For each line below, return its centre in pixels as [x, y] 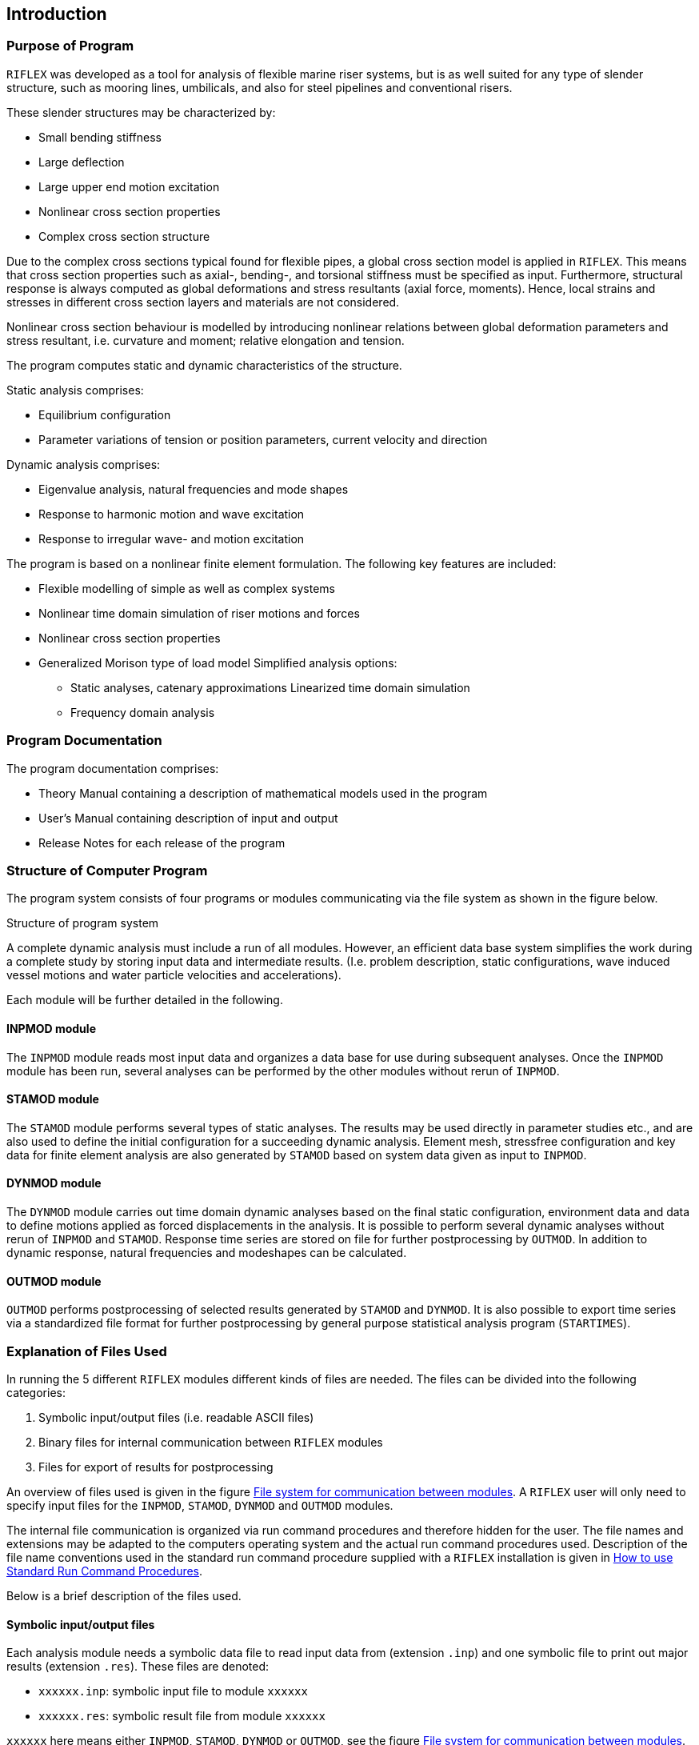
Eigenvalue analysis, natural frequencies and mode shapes [194, 489]
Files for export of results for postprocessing [156, 1467]
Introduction [57, 14]
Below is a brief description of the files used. [124, 1595]
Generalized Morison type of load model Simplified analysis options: [218, 662]
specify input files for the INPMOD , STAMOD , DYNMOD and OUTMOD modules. [200, 1505]
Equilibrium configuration [105, 414]
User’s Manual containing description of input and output [188, 818]
